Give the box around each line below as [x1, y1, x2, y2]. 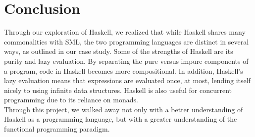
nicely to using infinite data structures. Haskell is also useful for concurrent [4, 85, 232, 95]
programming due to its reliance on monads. [4, 94, 138, 105]
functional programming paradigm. [4, 124, 110, 134]
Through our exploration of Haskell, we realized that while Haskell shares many [4, 27, 246, 37]
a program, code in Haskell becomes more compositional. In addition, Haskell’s [4, 65, 243, 76]
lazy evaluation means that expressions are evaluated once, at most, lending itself [4, 75, 251, 86]
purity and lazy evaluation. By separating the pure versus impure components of [4, 55, 249, 66]
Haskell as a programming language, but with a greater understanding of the [4, 114, 237, 124]
